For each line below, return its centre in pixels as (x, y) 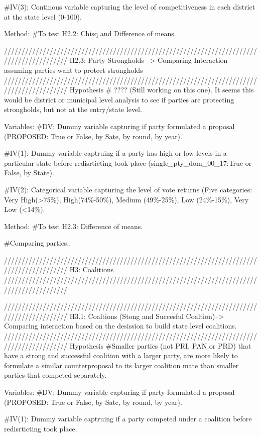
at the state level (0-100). (43, 16)
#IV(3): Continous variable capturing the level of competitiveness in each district (130, 7)
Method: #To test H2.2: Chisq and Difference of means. (90, 33)
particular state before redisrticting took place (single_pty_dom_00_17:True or (128, 162)
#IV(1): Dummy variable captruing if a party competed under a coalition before (128, 419)
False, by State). (29, 173)
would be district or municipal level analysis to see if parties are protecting (119, 99)
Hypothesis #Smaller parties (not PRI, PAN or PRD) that (160, 345)
